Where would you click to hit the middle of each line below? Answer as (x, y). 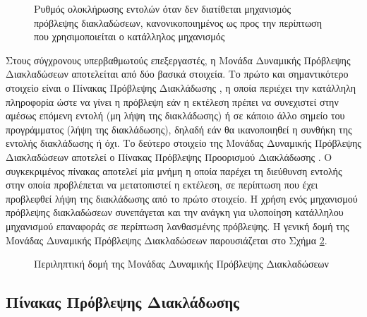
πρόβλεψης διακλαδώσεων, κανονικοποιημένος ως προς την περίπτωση (178, 22)
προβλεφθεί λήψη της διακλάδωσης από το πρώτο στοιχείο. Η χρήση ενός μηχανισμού (182, 198)
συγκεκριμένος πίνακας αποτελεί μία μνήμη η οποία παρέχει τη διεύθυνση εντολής (174, 171)
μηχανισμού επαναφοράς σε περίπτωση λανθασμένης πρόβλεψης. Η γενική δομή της (178, 226)
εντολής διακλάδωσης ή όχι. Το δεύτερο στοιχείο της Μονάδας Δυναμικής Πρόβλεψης (183, 143)
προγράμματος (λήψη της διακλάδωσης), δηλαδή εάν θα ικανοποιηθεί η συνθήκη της (179, 129)
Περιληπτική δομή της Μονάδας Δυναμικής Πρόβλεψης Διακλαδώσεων (181, 264)
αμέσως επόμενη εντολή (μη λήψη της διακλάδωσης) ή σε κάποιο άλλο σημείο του (175, 115)
